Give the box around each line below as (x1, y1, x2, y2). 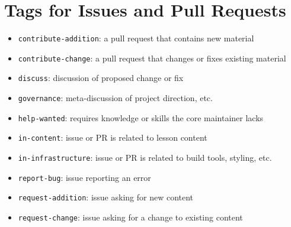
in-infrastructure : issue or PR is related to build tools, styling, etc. (18, 151, 272, 164)
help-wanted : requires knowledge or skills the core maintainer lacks (18, 111, 264, 124)
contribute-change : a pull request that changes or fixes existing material (18, 51, 286, 64)
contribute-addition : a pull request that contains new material (18, 32, 254, 44)
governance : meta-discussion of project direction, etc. (18, 92, 213, 104)
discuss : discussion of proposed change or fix (18, 72, 184, 84)
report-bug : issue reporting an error (18, 171, 151, 183)
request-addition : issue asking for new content (18, 191, 194, 203)
